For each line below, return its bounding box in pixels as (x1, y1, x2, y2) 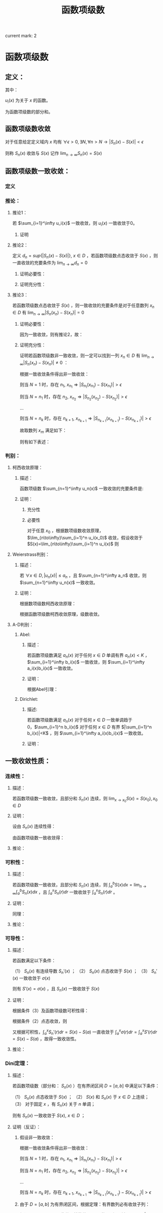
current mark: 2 (5, 33, 37, 39)
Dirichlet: (19, 696, 39, 702)
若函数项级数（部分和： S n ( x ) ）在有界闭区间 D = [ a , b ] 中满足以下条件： (12, 1082, 160, 1090)
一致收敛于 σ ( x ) (19, 975, 51, 981)
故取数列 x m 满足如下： (19, 427, 67, 435)
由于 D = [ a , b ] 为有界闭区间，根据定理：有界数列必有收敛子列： (19, 1201, 150, 1208)
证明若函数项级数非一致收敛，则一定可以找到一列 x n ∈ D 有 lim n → (19, 352, 155, 359)
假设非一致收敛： (19, 1134, 55, 1140)
